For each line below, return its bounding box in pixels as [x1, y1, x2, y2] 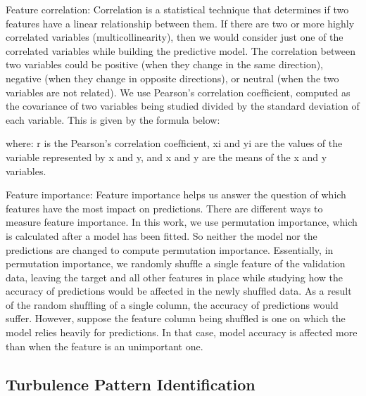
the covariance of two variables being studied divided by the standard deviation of [6, 98, 360, 113]
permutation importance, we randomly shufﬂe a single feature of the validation [6, 256, 346, 271]
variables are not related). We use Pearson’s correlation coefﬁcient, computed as [6, 84, 351, 99]
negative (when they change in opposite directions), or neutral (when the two [6, 70, 339, 85]
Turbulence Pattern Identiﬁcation [6, 373, 255, 395]
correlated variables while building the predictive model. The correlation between [6, 43, 355, 58]
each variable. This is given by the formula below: [6, 112, 220, 127]
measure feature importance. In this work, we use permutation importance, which [6, 215, 358, 229]
